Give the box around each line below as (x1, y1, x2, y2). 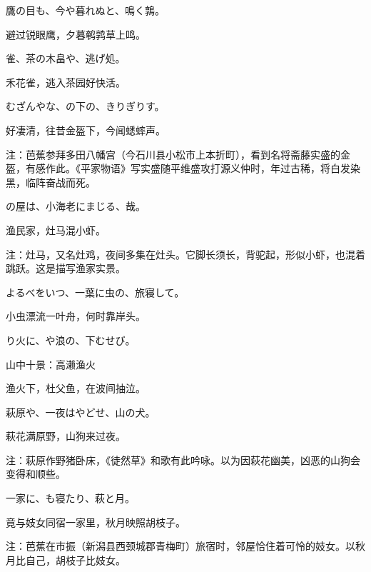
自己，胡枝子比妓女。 (25, 552, 126, 567)
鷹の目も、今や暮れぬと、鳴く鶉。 (6, 3, 166, 17)
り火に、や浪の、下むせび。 (6, 332, 136, 347)
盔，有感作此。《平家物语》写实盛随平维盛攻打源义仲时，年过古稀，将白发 (6, 161, 350, 176)
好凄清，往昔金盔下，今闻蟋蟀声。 (6, 122, 166, 137)
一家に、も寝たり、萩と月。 (6, 491, 136, 506)
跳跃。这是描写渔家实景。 (6, 261, 126, 276)
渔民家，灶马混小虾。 (6, 222, 106, 237)
